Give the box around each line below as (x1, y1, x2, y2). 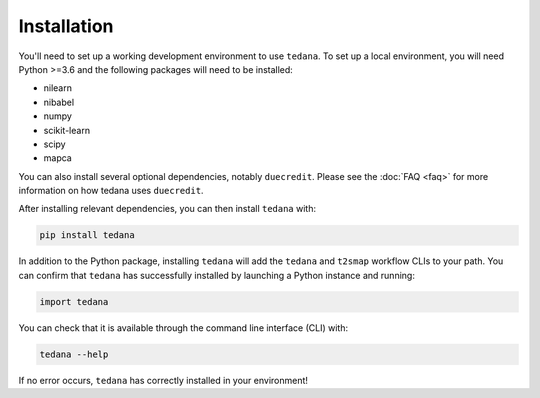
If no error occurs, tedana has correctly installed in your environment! (18, 374, 309, 386)
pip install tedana (39, 230, 135, 241)
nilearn (43, 82, 72, 94)
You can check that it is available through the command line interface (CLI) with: (18, 321, 349, 334)
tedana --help (39, 348, 109, 360)
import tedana (39, 296, 109, 307)
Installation (18, 15, 114, 37)
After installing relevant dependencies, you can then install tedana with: (18, 203, 317, 215)
